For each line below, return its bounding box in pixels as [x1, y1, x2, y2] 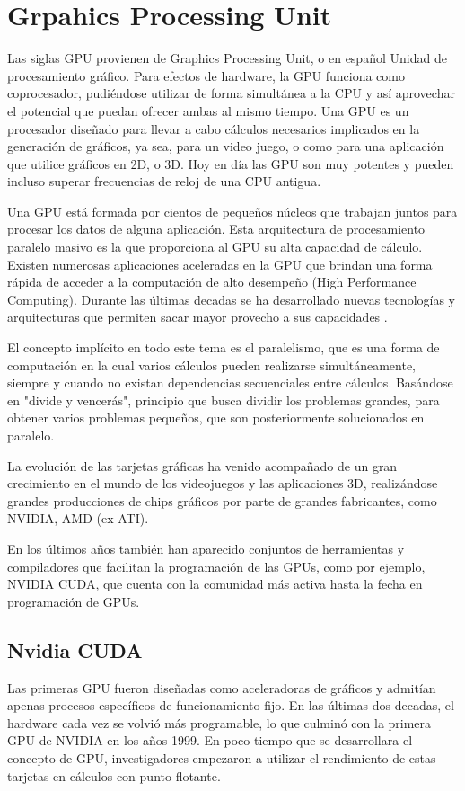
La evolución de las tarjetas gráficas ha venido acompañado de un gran [7, 456, 398, 475]
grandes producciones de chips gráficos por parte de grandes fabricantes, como [7, 491, 437, 510]
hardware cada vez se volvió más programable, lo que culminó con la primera [7, 713, 432, 732]
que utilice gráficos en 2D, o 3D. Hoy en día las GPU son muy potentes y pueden [7, 154, 454, 173]
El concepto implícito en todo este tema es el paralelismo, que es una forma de [7, 338, 440, 357]
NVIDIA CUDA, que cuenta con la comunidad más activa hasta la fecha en [7, 574, 423, 593]
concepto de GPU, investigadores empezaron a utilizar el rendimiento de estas [7, 748, 436, 767]
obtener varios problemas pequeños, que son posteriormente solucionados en [7, 408, 425, 427]
